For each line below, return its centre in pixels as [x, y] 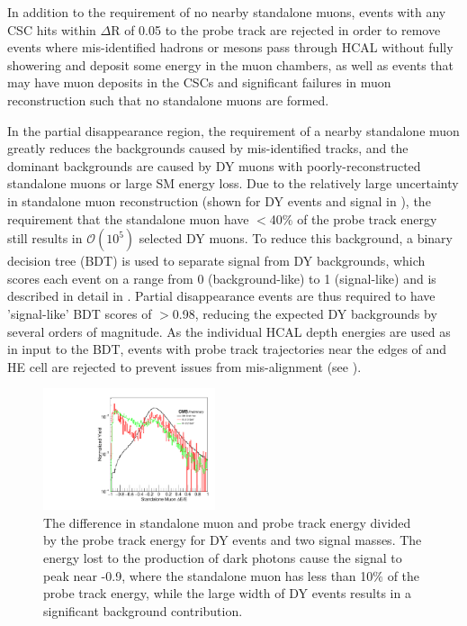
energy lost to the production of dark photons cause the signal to [223, 557]
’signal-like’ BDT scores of [80, 313]
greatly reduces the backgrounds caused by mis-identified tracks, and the [208, 148]
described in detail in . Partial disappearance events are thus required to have [221, 296]
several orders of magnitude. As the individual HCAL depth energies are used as [229, 331]
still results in [45, 238]
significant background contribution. [143, 610]
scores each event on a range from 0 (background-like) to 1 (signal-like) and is [222, 278]
